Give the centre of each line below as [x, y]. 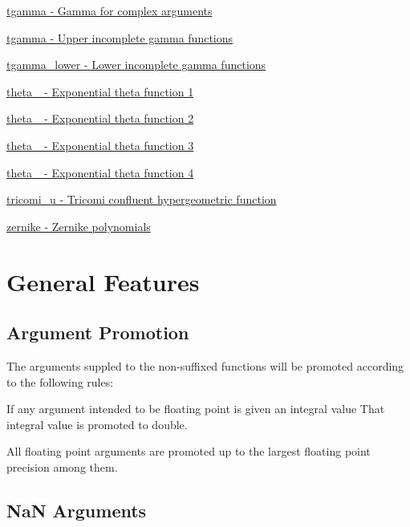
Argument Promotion [98, 332]
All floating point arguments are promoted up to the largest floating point [189, 451]
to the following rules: [60, 381]
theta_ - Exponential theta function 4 [100, 172]
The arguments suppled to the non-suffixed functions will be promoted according [205, 365]
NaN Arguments [77, 510]
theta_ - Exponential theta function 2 [100, 118]
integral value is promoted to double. [97, 424]
